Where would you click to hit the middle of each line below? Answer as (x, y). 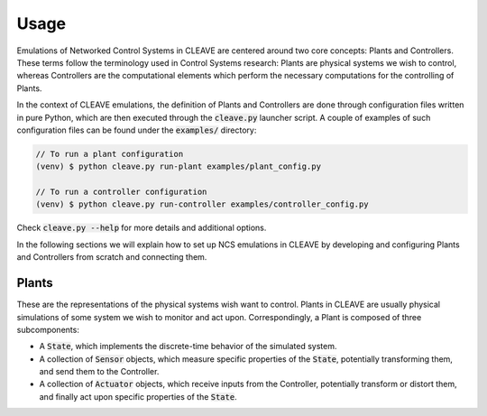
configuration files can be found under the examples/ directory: (137, 130)
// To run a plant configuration (110, 154)
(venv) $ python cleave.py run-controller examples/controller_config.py (202, 204)
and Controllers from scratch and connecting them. (112, 257)
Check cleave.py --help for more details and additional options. (142, 228)
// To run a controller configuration (121, 192)
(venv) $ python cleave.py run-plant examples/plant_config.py (179, 166)
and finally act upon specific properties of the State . (138, 396)
